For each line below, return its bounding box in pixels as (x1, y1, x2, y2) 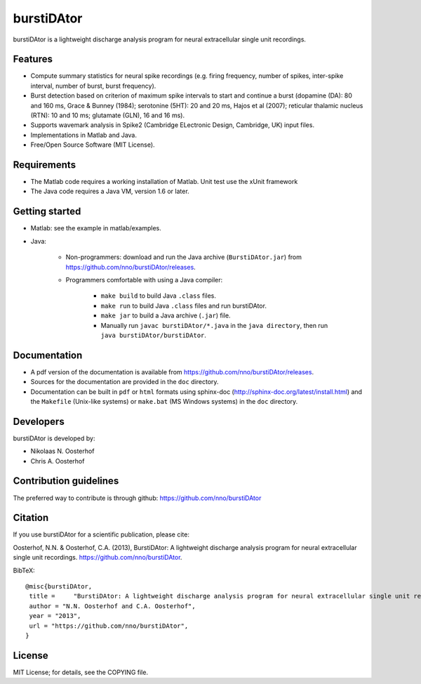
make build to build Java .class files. (100, 291, 217, 300)
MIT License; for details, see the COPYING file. (13, 668, 149, 676)
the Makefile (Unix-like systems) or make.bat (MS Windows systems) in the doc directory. (30, 397, 298, 405)
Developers (13, 415, 65, 428)
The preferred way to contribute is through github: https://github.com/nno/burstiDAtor (13, 494, 262, 502)
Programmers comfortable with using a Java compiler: (65, 275, 223, 284)
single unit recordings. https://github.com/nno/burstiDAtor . (13, 553, 182, 562)
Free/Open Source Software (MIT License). (30, 140, 155, 149)
